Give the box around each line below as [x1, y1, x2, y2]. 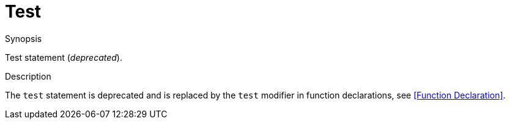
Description [5, 71, 51, 81]
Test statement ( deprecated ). [5, 52, 122, 63]
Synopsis [5, 33, 42, 44]
